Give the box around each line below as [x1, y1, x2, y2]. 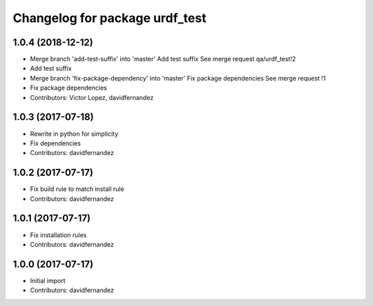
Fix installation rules [30, 231, 87, 239]
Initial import [30, 276, 66, 285]
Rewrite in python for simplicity [30, 130, 119, 138]
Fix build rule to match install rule [30, 185, 124, 193]
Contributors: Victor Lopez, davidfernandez [30, 93, 154, 101]
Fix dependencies [30, 139, 81, 147]
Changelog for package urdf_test [12, 10, 207, 25]
